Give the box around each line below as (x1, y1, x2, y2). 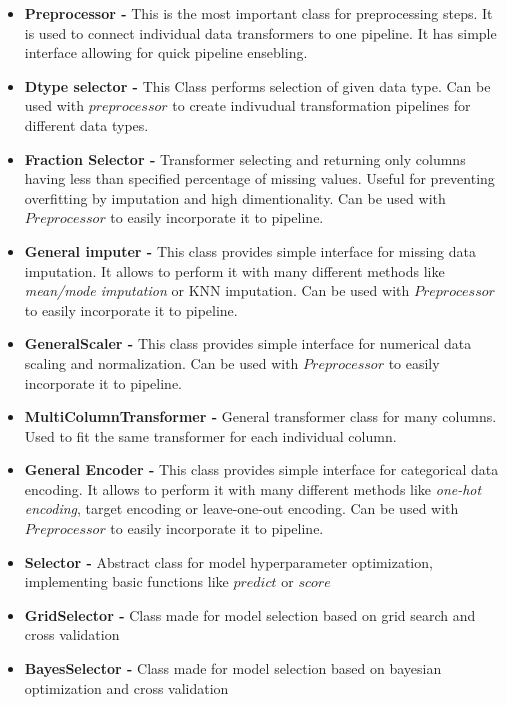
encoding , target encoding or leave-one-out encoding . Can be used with (24, 498, 459, 519)
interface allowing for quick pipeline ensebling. (24, 42, 308, 63)
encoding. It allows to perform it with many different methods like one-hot (24, 478, 482, 499)
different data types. (24, 114, 149, 135)
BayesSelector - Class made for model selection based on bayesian (24, 658, 442, 679)
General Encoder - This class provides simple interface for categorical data (24, 459, 499, 480)
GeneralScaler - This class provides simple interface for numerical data (24, 333, 472, 354)
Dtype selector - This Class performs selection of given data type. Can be (24, 75, 491, 96)
